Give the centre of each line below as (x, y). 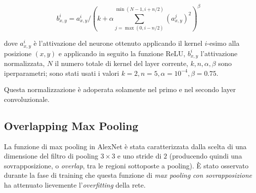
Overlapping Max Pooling (71, 125)
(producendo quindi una (206, 156)
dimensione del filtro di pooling (51, 156)
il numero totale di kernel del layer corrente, (122, 63)
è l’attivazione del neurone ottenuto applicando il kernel (118, 43)
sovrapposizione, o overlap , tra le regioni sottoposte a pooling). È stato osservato (126, 165)
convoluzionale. (27, 99)
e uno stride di (139, 156)
